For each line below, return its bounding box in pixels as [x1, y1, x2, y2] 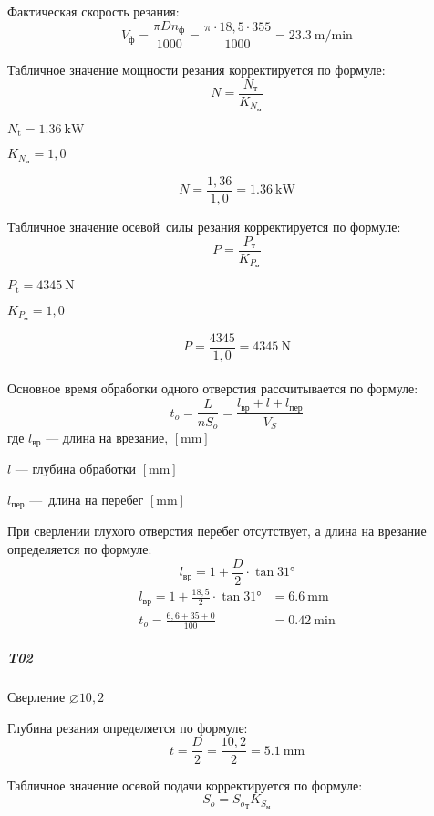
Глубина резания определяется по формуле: [7, 717, 248, 737]
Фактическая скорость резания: [7, 2, 180, 20]
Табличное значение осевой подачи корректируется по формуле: [7, 775, 363, 794]
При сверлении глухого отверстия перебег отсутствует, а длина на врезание [7, 521, 427, 540]
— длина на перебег [29, 490, 144, 509]
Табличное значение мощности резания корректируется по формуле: [7, 60, 386, 79]
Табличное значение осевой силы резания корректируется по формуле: [7, 216, 401, 235]
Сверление [7, 687, 66, 706]
